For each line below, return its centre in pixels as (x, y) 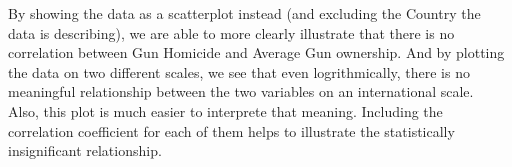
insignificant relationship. (85, 150)
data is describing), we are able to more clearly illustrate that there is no (231, 32)
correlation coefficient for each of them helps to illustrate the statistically (231, 130)
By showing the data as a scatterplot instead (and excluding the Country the (244, 13)
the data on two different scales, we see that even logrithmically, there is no (239, 71)
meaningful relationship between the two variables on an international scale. (241, 91)
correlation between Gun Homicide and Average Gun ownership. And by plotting (256, 52)
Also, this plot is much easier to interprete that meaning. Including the (225, 110)
